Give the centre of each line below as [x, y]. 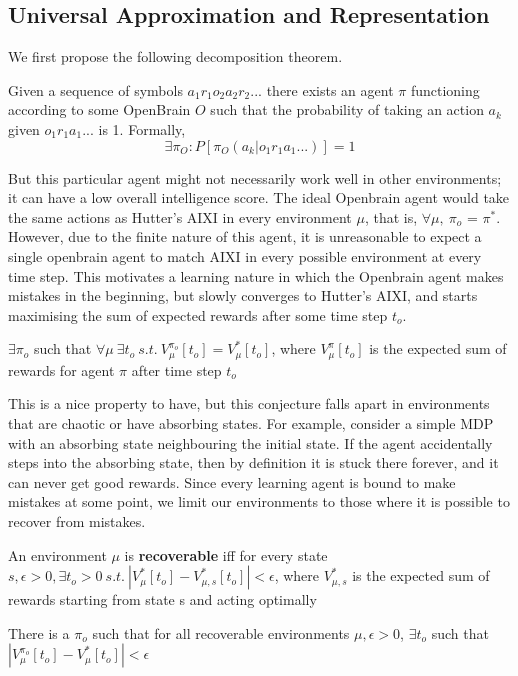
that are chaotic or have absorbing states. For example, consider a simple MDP [251, 422]
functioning [445, 89]
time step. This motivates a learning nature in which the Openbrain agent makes [256, 275]
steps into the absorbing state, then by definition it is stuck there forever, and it [253, 462]
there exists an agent [330, 89]
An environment [57, 554]
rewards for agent [61, 369]
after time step [176, 369]
